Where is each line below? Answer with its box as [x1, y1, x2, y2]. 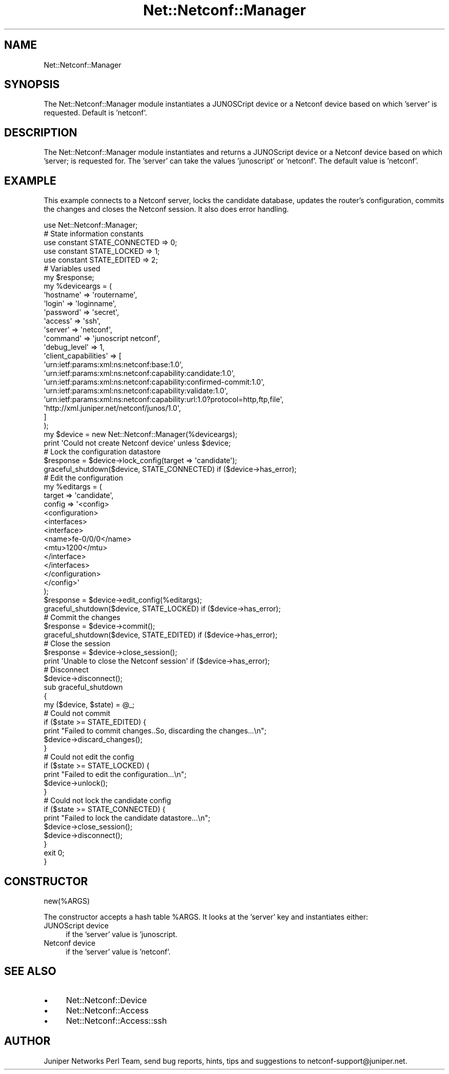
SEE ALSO [4, 965, 56, 978]
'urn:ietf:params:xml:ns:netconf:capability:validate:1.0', [44, 386, 228, 395]
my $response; [44, 273, 94, 282]
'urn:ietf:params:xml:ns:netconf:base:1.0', [44, 360, 183, 369]
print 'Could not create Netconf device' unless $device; [44, 439, 231, 448]
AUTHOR [4, 1035, 51, 1048]
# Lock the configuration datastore [44, 447, 161, 456]
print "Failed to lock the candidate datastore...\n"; [44, 813, 211, 823]
